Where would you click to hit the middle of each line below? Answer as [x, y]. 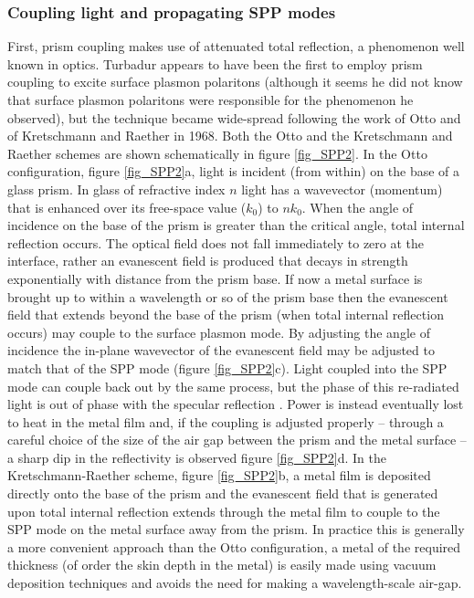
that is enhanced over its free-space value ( [127, 207]
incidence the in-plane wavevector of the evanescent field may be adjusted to [221, 350]
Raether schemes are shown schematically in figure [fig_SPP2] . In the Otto [217, 153]
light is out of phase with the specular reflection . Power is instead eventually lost [236, 404]
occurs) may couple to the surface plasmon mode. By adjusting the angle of [219, 332]
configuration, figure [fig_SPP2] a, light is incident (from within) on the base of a [234, 171]
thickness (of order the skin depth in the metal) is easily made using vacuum [222, 565]
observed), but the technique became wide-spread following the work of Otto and [234, 117]
